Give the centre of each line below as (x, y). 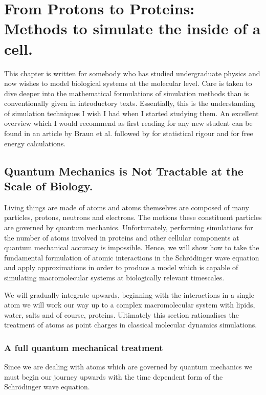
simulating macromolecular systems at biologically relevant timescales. (114, 277)
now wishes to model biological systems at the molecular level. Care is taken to (128, 83)
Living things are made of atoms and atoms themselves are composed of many (127, 207)
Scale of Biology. (49, 186)
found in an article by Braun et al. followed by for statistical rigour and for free (129, 133)
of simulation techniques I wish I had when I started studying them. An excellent (131, 113)
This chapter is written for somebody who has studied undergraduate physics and (132, 73)
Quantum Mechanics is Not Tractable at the (124, 171)
